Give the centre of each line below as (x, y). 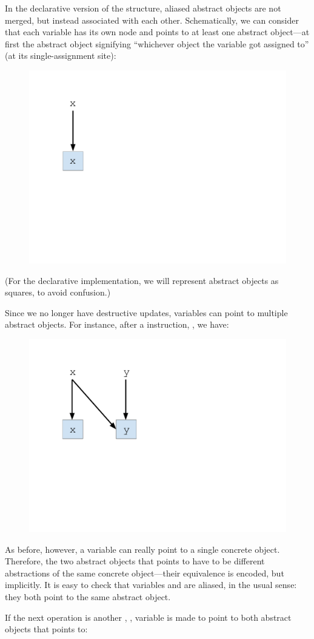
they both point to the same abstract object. (88, 596)
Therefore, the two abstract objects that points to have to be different (135, 561)
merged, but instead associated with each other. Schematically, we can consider (152, 20)
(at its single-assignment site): (61, 56)
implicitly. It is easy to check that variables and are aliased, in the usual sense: (151, 585)
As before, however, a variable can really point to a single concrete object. (142, 549)
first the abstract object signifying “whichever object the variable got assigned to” (157, 43)
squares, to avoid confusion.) (58, 292)
